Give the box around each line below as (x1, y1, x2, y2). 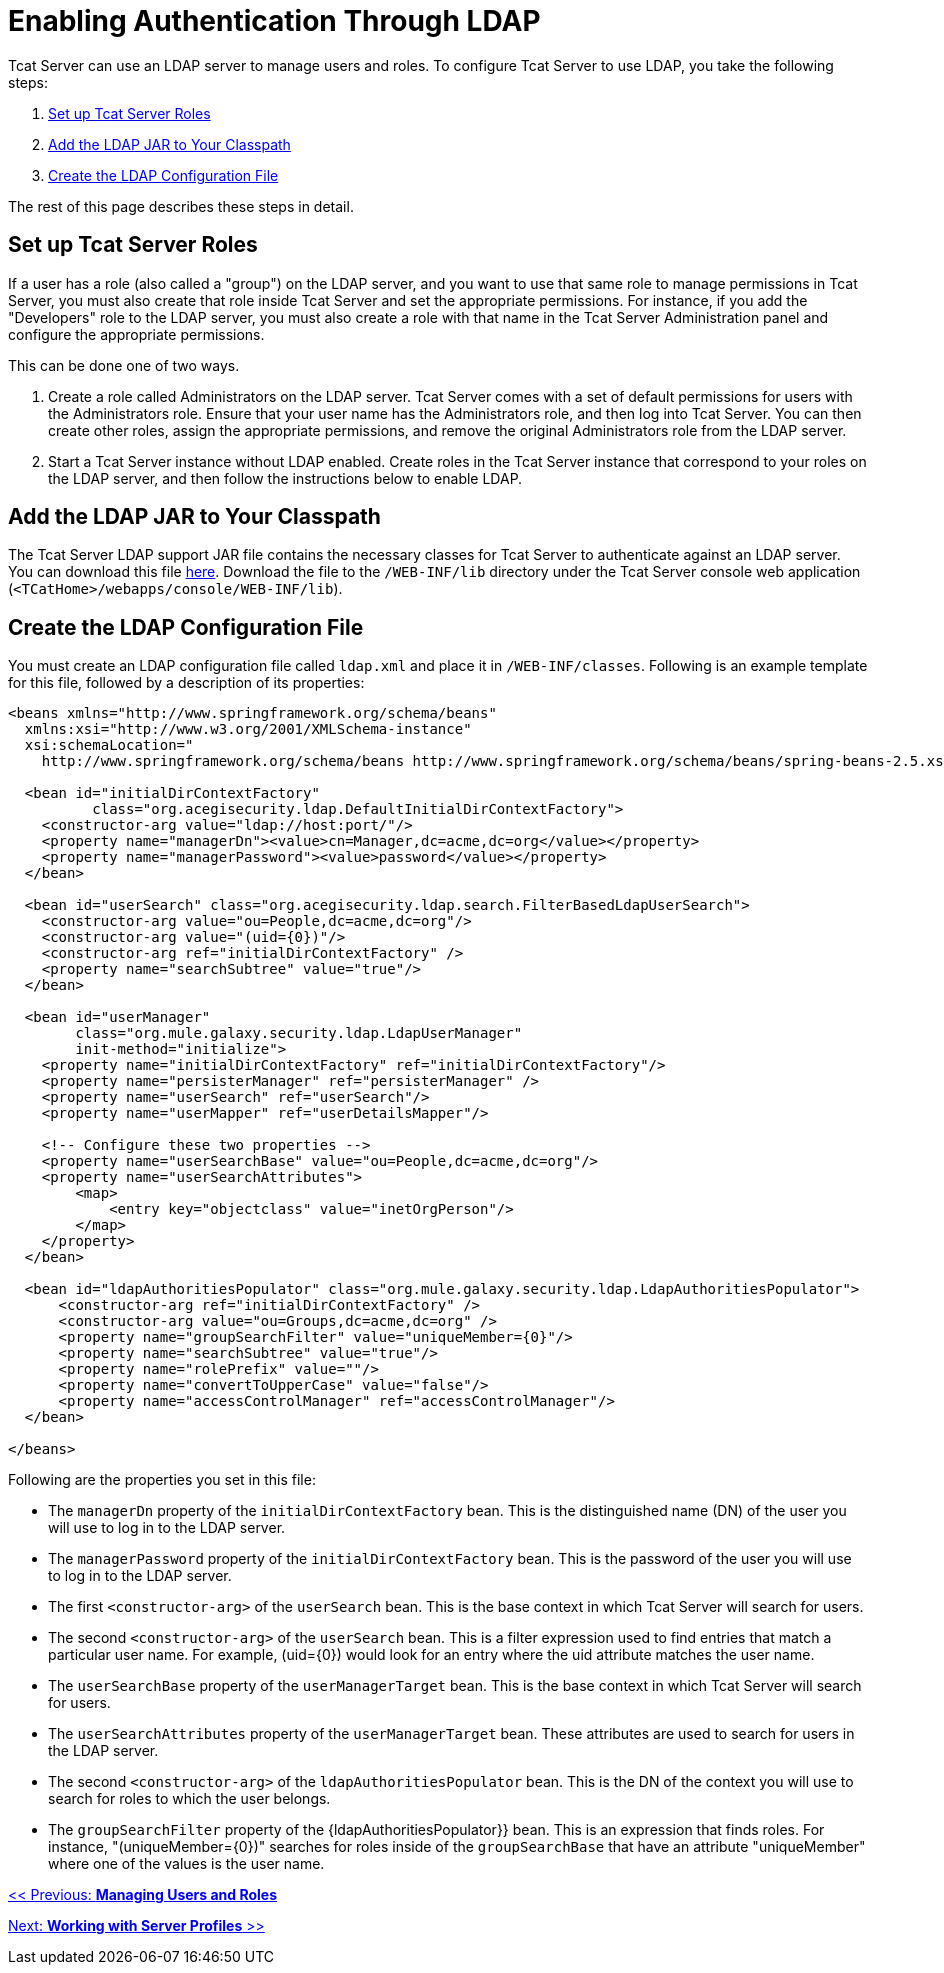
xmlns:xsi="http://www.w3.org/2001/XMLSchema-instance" (24, 721, 472, 738)
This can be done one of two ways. (8, 356, 240, 374)
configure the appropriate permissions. (8, 325, 265, 343)
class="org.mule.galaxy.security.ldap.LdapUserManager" (75, 1025, 523, 1042)
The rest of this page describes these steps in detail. (8, 197, 354, 215)
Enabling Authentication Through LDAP (8, 4, 541, 38)
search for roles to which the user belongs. (48, 1790, 331, 1808)
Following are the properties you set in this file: (8, 1471, 316, 1489)
